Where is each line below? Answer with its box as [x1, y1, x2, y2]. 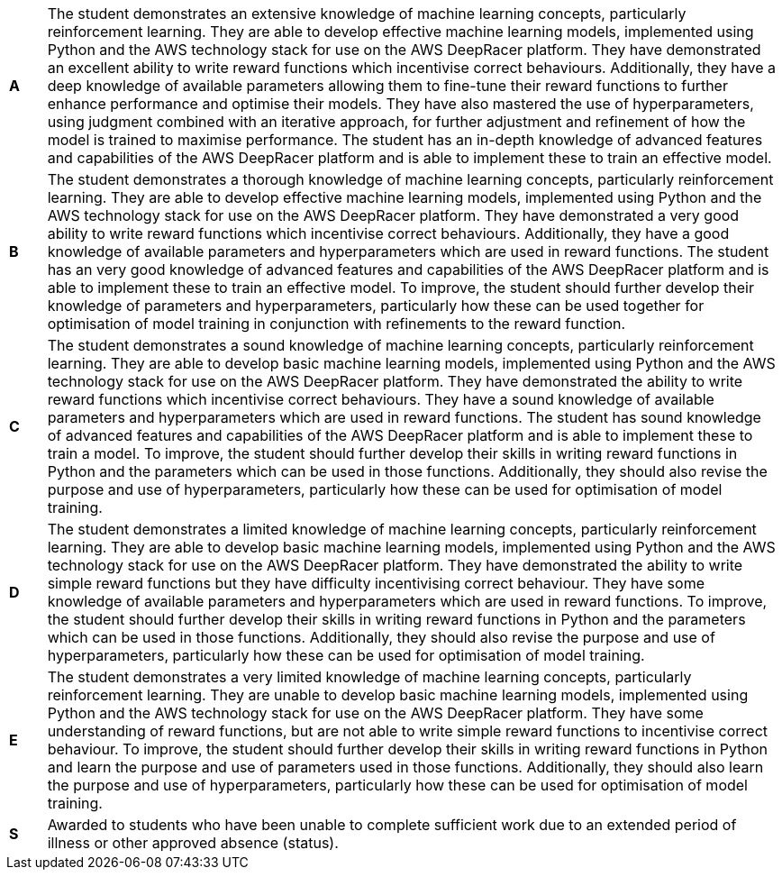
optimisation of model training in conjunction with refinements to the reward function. [47, 315, 626, 333]
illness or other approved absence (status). [47, 834, 339, 852]
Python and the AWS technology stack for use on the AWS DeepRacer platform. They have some [47, 704, 704, 722]
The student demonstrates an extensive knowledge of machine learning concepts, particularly [47, 5, 687, 23]
